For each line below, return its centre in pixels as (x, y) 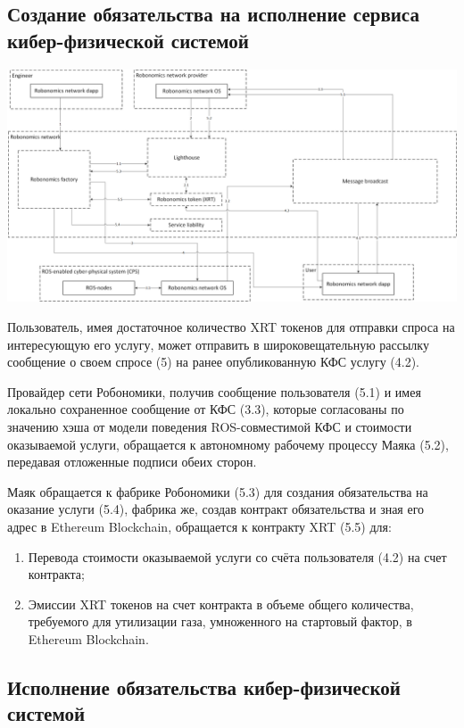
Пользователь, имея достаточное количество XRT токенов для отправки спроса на (231, 327)
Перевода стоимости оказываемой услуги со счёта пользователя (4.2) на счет (237, 556)
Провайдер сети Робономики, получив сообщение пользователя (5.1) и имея (214, 391)
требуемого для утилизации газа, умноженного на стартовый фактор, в (220, 621)
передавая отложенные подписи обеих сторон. (132, 462)
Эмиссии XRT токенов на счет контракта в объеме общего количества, (221, 604)
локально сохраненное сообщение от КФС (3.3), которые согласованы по (206, 409)
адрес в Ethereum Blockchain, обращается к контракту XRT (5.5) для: (199, 526)
